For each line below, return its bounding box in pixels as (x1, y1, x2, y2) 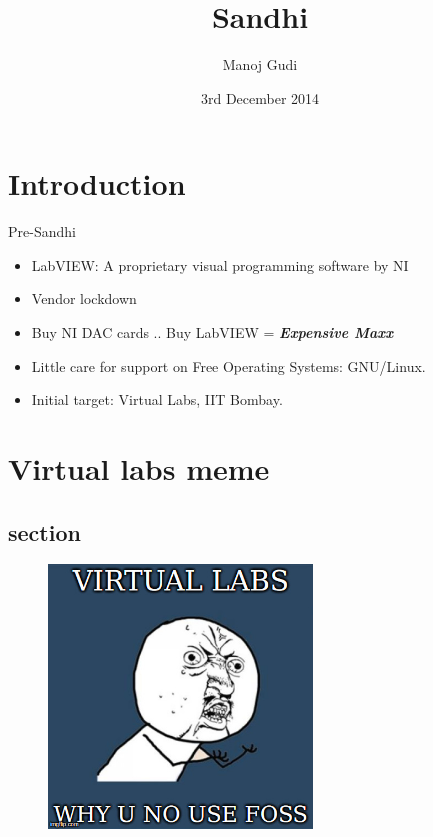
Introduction (8, 163, 186, 204)
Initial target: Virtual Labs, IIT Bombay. (31, 389, 283, 410)
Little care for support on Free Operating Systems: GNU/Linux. (31, 355, 426, 376)
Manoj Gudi (222, 54, 298, 75)
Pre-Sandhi (8, 221, 76, 242)
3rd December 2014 (200, 87, 320, 108)
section (8, 516, 81, 547)
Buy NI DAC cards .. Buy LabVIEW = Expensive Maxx (31, 322, 393, 343)
